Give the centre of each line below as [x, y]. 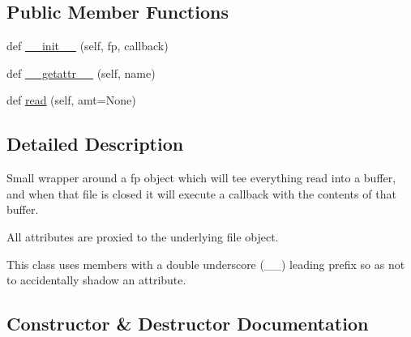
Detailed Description [95, 144]
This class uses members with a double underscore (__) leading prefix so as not [206, 264]
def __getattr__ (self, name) [81, 73]
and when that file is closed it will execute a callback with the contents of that [201, 193]
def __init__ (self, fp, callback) [88, 46]
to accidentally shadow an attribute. [96, 280]
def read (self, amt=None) [71, 100]
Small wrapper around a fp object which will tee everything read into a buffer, [201, 178]
